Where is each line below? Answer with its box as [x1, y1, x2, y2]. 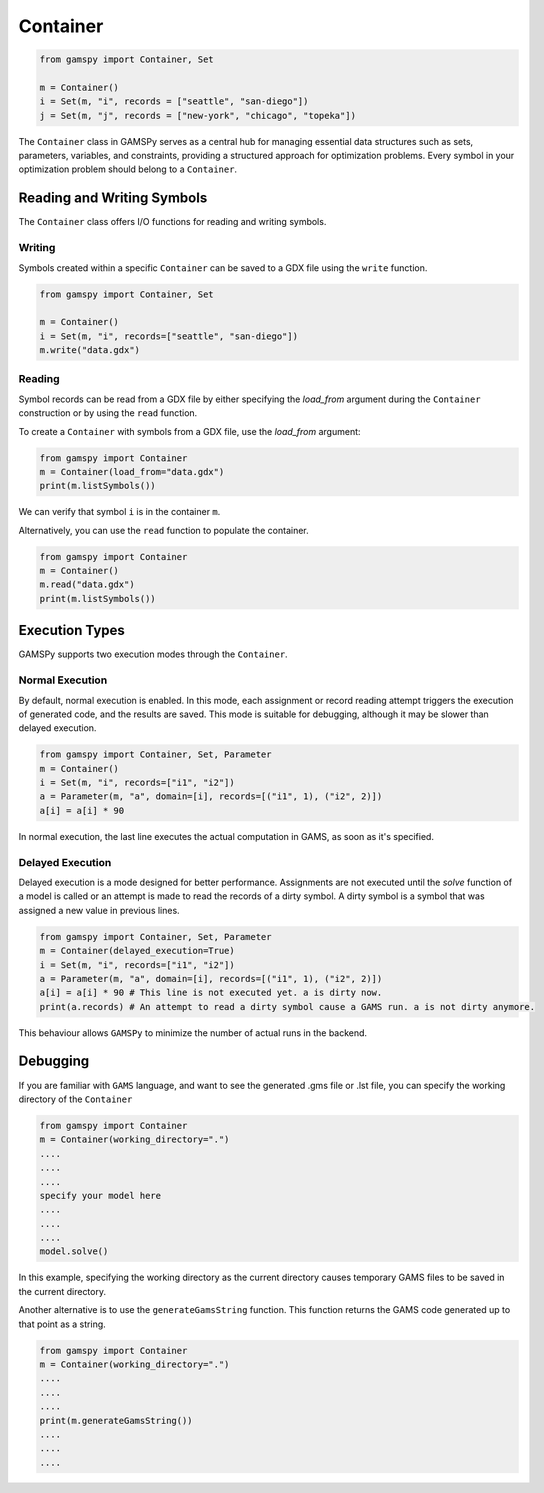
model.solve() [39, 1246, 109, 1257]
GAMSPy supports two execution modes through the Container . [18, 648, 289, 660]
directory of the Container [18, 1093, 133, 1105]
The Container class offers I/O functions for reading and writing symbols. [18, 216, 327, 228]
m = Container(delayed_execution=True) [39, 945, 235, 957]
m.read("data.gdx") [39, 579, 135, 590]
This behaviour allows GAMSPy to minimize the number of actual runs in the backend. [18, 1026, 368, 1039]
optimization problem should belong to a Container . [18, 163, 238, 175]
